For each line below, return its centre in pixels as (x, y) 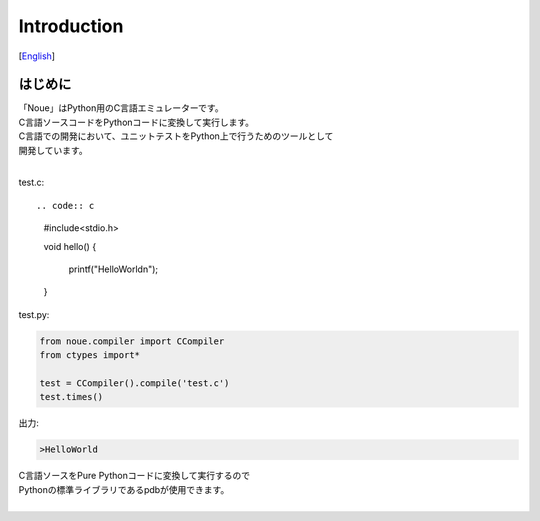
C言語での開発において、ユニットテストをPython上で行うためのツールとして (176, 136)
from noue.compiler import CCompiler (132, 341)
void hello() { (70, 246)
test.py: (34, 314)
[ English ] (36, 56)
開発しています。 (53, 150)
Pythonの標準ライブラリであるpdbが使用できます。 (124, 489)
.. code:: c (65, 205)
